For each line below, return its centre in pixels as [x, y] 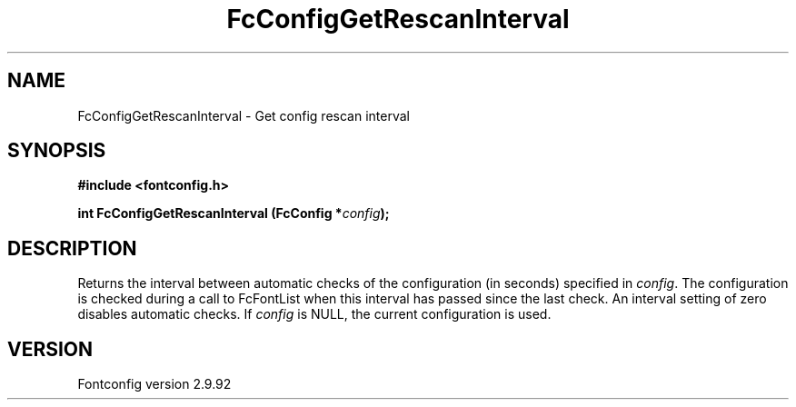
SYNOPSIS [57, 151]
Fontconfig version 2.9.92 [154, 384]
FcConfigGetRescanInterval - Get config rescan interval [244, 115]
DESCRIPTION [72, 248]
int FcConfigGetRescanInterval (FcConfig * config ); [234, 213]
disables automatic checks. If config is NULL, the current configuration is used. [314, 314]
